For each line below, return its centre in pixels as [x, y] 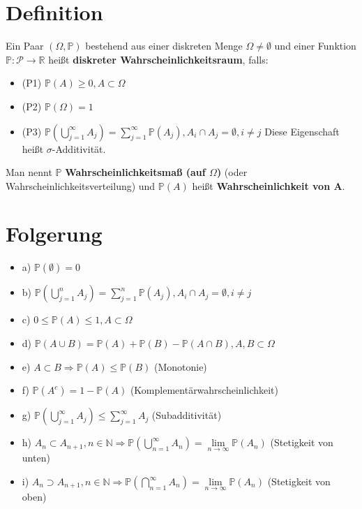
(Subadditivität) [187, 415]
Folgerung [54, 234]
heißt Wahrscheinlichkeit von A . [269, 185]
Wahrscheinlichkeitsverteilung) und [81, 185]
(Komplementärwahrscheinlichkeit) [204, 390]
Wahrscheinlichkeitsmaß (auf [135, 172]
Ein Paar [25, 46]
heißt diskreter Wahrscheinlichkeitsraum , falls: [158, 59]
